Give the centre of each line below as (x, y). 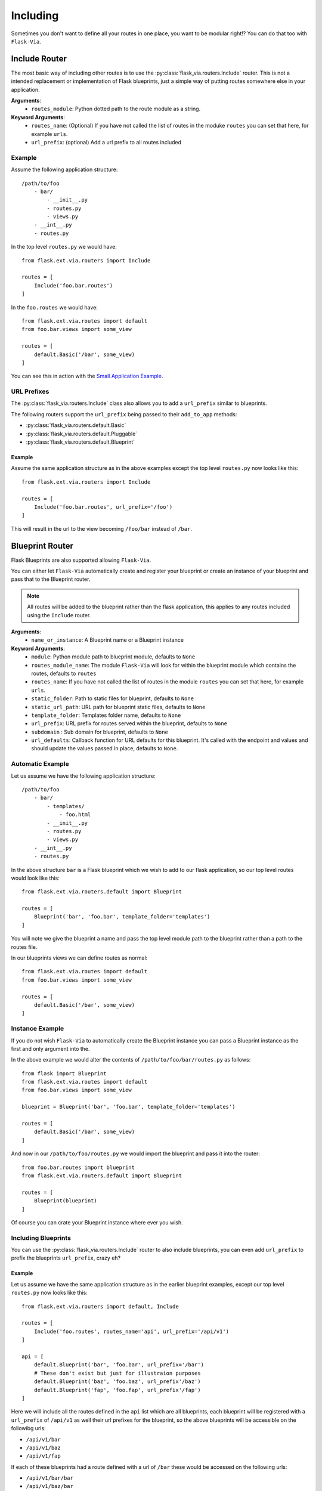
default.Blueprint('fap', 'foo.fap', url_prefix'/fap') (117, 1390)
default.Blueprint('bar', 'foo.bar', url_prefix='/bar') (119, 1365)
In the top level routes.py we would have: (64, 247)
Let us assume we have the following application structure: (83, 776)
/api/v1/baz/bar (50, 1486)
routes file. (24, 947)
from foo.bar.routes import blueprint (78, 1167)
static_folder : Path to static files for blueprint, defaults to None (112, 698)
